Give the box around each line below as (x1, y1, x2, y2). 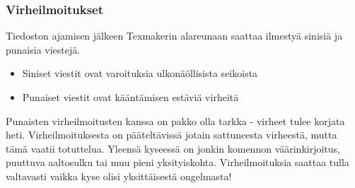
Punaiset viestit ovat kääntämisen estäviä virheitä (22, 90, 239, 104)
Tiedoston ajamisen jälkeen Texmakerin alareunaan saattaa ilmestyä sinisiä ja (6, 28, 343, 43)
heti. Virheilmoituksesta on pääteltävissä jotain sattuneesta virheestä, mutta (6, 127, 337, 142)
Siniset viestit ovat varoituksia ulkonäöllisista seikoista (22, 66, 258, 81)
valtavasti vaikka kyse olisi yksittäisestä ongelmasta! (6, 168, 232, 183)
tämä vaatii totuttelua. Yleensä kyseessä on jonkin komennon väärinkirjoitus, (6, 141, 340, 155)
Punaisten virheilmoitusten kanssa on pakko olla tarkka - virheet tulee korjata (6, 113, 345, 128)
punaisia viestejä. (6, 42, 81, 57)
